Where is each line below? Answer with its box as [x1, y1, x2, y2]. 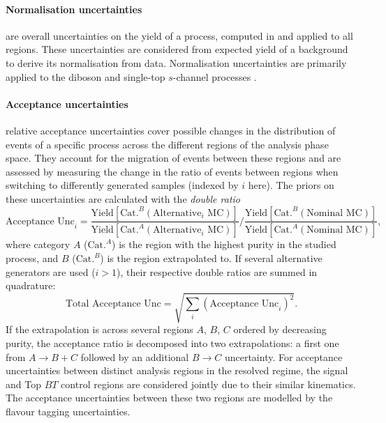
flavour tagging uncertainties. [6, 403, 131, 418]
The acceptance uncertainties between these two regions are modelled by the [6, 390, 333, 405]
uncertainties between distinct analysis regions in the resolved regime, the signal [6, 363, 348, 378]
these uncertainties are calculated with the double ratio [6, 191, 241, 206]
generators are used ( [6, 264, 96, 279]
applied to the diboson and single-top [6, 69, 165, 84]
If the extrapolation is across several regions [6, 322, 193, 337]
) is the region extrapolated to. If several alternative [100, 251, 322, 265]
